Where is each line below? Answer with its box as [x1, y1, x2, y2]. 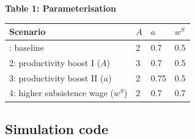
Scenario [9, 25, 46, 38]
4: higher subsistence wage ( [9, 86, 114, 99]
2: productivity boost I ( [9, 56, 101, 69]
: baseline [9, 40, 44, 53]
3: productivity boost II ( [9, 71, 104, 84]
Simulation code [5, 119, 109, 138]
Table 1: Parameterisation [5, 2, 116, 14]
